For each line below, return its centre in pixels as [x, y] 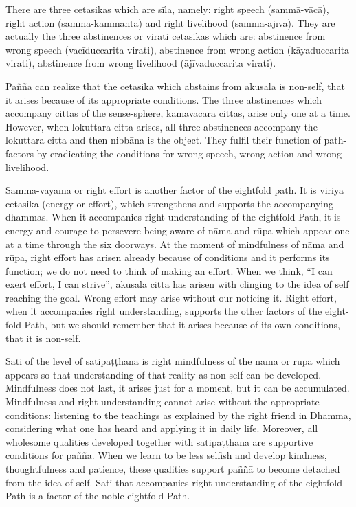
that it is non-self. [43, 338]
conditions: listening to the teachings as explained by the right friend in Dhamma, [178, 415]
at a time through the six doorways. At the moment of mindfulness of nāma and [175, 244]
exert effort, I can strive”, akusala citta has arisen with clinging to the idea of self [177, 284]
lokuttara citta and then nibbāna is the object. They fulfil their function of [163, 140]
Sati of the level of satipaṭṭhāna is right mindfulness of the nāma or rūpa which [173, 361]
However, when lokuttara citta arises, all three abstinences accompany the [162, 126]
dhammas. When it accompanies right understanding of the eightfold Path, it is [173, 217]
